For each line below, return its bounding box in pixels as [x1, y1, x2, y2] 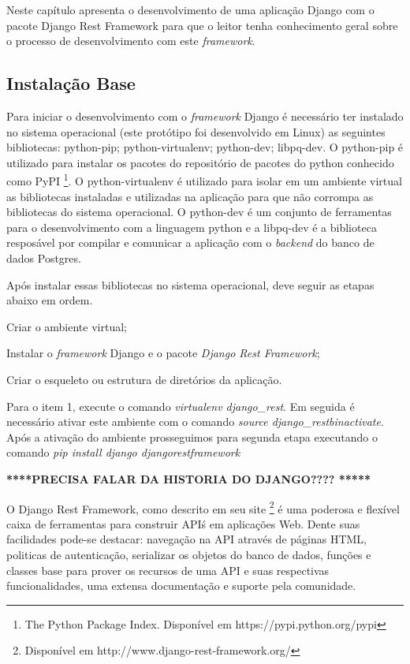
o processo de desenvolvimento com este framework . [6, 32, 255, 49]
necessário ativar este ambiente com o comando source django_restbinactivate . [6, 413, 384, 430]
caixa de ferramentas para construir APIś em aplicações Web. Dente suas [6, 515, 360, 532]
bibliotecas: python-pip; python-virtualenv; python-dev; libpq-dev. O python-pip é [6, 139, 404, 155]
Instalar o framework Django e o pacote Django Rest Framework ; [6, 345, 320, 361]
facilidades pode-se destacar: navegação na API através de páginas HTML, [6, 531, 367, 547]
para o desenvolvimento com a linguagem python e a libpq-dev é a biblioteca [6, 218, 377, 235]
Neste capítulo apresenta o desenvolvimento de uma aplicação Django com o [6, 2, 375, 17]
